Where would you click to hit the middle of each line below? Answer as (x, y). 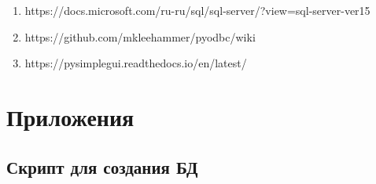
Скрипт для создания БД (102, 166)
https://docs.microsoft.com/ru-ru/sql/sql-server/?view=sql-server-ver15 (197, 10)
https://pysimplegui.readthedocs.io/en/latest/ (136, 63)
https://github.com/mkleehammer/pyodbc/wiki (140, 36)
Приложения (70, 116)
